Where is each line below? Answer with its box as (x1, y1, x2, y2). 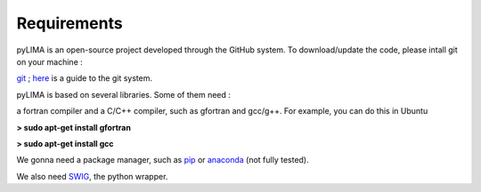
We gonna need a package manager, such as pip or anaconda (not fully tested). (16, 155, 309, 165)
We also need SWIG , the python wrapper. (16, 171, 168, 181)
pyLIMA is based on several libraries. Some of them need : (16, 89, 232, 100)
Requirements (16, 13, 124, 33)
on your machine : (16, 56, 84, 67)
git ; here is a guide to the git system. (16, 73, 153, 84)
